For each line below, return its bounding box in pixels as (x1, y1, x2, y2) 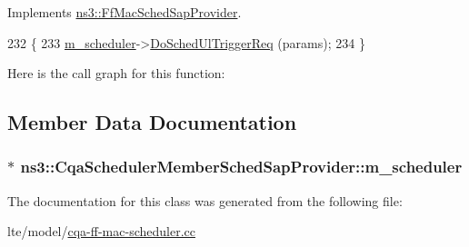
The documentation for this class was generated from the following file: (7, 191, 403, 210)
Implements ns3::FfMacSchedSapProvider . (7, 3, 242, 21)
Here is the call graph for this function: (7, 64, 225, 83)
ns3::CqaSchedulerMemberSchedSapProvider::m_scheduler (20, 155, 463, 178)
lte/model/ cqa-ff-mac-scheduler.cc (7, 222, 195, 241)
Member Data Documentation (7, 108, 297, 136)
